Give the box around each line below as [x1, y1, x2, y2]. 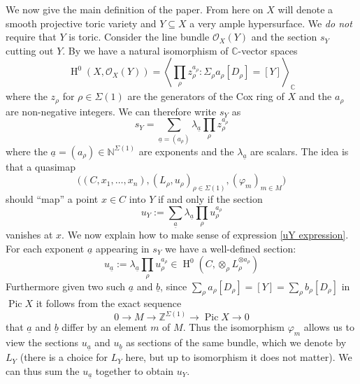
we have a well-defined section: [165, 241, 296, 255]
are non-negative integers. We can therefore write [6, 104, 217, 118]
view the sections [6, 335, 78, 350]
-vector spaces [238, 43, 298, 57]
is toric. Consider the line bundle [69, 29, 210, 44]
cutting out [6, 43, 54, 57]
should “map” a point [6, 192, 99, 206]
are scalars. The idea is [250, 143, 349, 158]
